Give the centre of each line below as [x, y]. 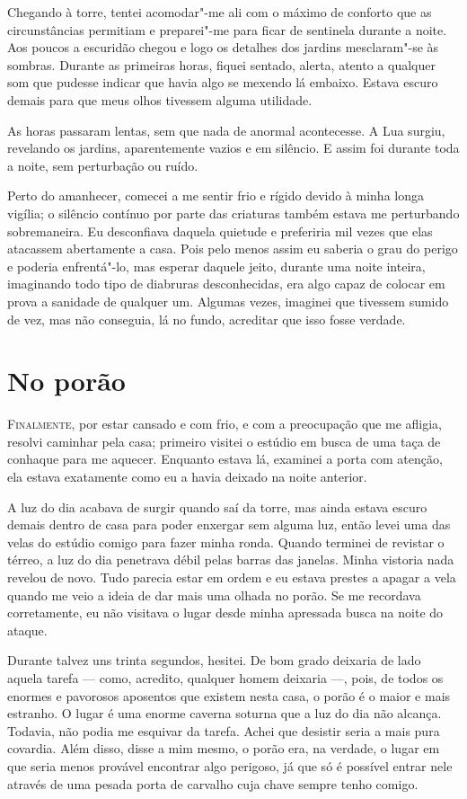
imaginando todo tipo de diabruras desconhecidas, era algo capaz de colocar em [226, 284]
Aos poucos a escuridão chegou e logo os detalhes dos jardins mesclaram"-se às [223, 47]
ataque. [27, 630]
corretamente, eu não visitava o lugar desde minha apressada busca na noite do [225, 613]
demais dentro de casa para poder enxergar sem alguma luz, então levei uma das [229, 524]
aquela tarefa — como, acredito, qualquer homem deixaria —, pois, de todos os [225, 677]
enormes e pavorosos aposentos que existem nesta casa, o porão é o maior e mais [229, 695]
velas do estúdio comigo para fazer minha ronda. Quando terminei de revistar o [226, 542]
